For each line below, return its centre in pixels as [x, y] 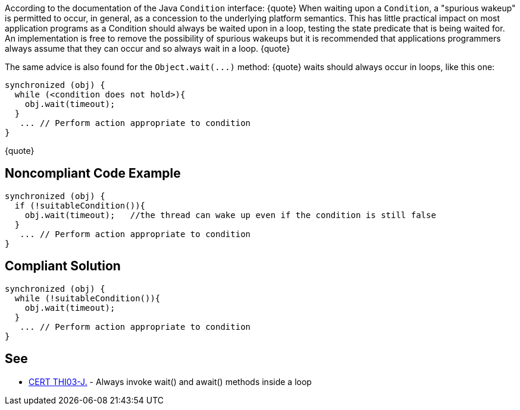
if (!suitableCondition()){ [80, 205]
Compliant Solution [63, 266]
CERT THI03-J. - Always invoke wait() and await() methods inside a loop [170, 381]
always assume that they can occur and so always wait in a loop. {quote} [148, 48]
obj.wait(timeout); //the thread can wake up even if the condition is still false [230, 215]
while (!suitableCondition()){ [87, 298]
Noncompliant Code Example [93, 174]
